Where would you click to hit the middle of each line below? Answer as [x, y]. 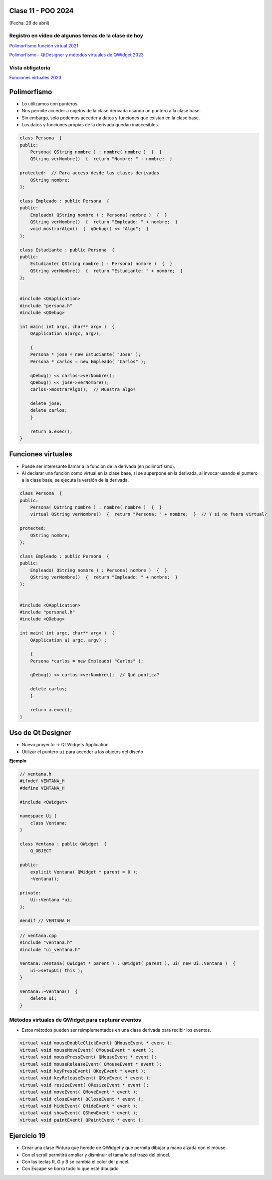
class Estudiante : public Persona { [67, 250]
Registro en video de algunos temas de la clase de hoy [76, 36]
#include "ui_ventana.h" [50, 949]
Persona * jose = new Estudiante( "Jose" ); [86, 355]
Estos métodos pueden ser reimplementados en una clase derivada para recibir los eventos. [117, 1030]
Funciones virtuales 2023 [35, 78]
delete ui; [43, 999]
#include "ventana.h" [46, 943]
